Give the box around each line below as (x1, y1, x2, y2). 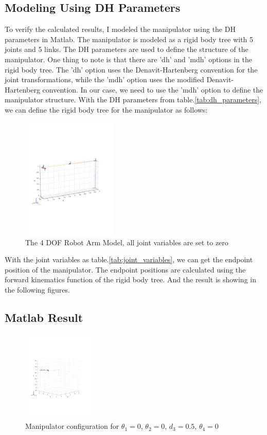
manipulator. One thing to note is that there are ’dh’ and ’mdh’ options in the (5, 53, 252, 64)
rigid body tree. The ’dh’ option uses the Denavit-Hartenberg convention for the (5, 64, 258, 75)
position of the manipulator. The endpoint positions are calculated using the (5, 264, 246, 275)
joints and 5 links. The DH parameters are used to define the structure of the (5, 44, 248, 55)
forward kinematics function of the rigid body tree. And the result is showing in (5, 274, 256, 285)
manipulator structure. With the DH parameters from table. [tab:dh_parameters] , (5, 94, 261, 105)
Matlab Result (5, 310, 83, 325)
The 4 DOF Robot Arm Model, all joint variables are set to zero (25, 237, 228, 247)
